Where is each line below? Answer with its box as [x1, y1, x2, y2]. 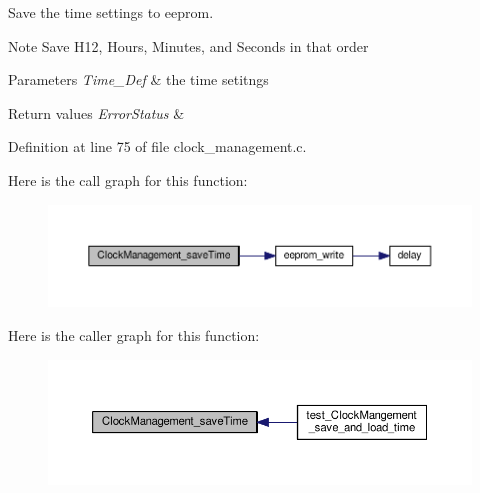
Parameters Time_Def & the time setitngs [8, 69, 269, 90]
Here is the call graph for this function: [8, 169, 248, 190]
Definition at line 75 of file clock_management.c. [8, 136, 307, 157]
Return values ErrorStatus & [8, 102, 185, 123]
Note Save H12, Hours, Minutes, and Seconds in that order [8, 35, 369, 56]
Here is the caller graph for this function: [8, 325, 260, 346]
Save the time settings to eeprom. [8, 2, 214, 22]
